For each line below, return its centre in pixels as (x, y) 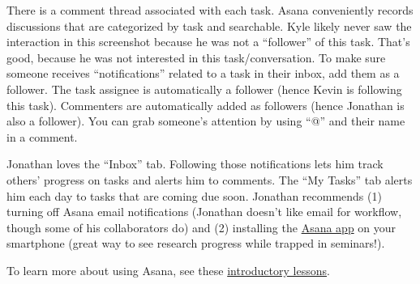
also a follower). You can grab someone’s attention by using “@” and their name (206, 121)
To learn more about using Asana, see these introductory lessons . (168, 270)
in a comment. (42, 136)
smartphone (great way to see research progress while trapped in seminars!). (196, 243)
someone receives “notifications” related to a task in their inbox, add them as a (203, 73)
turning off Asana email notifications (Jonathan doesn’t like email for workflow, (204, 212)
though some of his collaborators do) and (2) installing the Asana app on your (201, 227)
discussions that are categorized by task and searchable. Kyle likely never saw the (209, 25)
